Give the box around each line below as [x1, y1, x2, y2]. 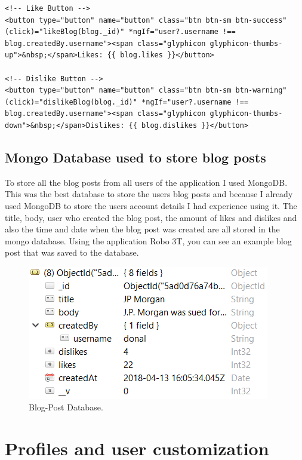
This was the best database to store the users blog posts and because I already [5, 188, 293, 200]
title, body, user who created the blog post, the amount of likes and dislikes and [5, 211, 297, 223]
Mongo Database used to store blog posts [5, 148, 266, 166]
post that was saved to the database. [5, 246, 139, 259]
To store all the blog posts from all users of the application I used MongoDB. [5, 176, 288, 188]
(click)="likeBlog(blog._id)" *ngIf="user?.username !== [5, 27, 236, 36]
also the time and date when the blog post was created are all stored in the [5, 223, 280, 235]
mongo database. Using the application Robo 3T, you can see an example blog [5, 234, 292, 247]
